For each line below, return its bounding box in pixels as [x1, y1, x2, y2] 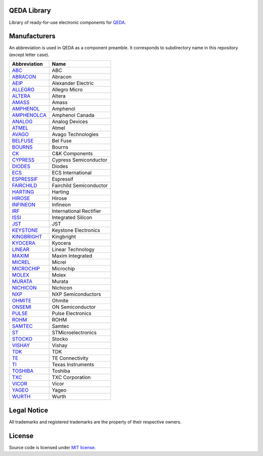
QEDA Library [9, 6, 51, 15]
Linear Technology [52, 246, 95, 253]
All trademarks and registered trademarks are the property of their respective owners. [9, 419, 182, 425]
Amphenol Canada [52, 112, 94, 119]
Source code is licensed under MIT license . [9, 444, 96, 450]
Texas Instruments [52, 361, 94, 368]
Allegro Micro [52, 86, 83, 93]
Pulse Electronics [52, 310, 92, 317]
